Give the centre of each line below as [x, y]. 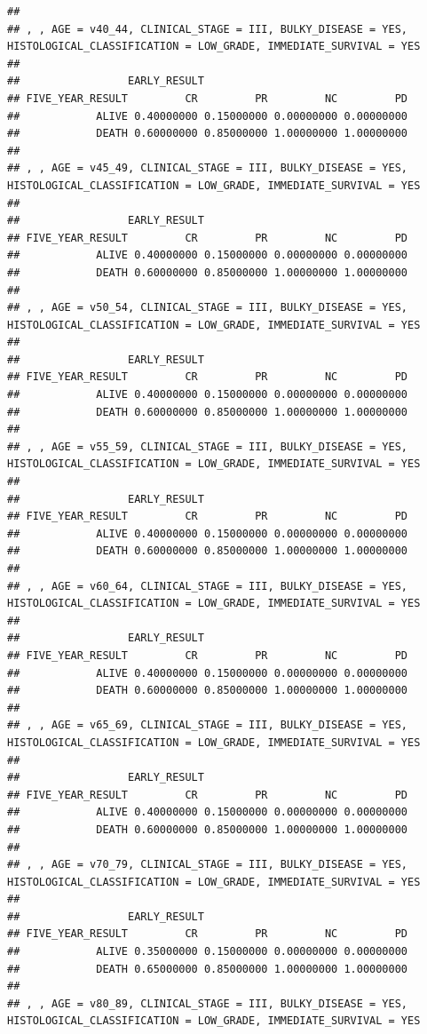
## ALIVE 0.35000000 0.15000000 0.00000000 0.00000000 [208, 952]
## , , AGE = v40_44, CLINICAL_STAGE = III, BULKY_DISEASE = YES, [208, 29]
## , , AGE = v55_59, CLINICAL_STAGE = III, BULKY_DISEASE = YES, [208, 446]
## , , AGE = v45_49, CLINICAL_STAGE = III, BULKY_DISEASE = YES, [208, 168]
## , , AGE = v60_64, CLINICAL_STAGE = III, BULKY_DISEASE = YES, [208, 586]
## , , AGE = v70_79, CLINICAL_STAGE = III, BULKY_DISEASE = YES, [208, 865]
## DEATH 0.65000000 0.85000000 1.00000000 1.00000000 [208, 969]
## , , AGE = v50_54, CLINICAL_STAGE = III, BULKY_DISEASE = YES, [208, 308]
